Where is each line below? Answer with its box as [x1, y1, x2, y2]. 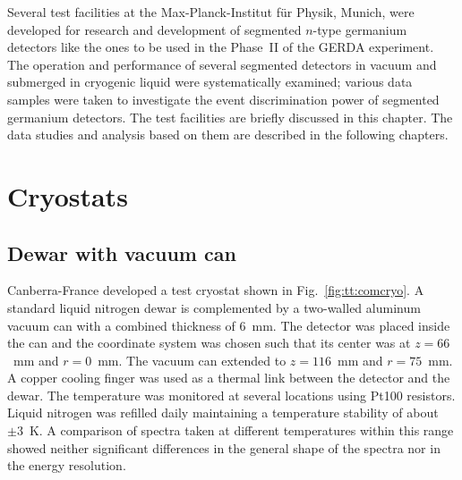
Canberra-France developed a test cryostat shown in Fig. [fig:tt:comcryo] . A [7, 281, 424, 299]
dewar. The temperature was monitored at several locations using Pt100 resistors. [7, 385, 456, 404]
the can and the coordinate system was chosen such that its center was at [7, 333, 411, 352]
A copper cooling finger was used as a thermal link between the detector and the [7, 368, 450, 387]
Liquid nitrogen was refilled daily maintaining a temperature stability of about [7, 403, 439, 422]
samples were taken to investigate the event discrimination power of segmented [7, 89, 440, 108]
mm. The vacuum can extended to [98, 350, 287, 369]
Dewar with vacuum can [7, 239, 236, 266]
